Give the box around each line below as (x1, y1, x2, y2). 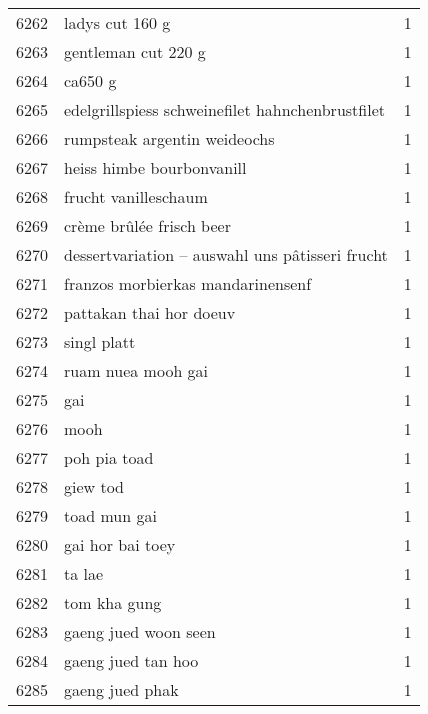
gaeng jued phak (64, 678, 179, 701)
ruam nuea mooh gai (64, 359, 209, 382)
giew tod (64, 475, 125, 498)
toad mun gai (64, 504, 157, 527)
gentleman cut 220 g (64, 40, 206, 63)
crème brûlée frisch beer (64, 214, 231, 237)
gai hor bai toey (64, 533, 176, 556)
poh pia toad (64, 446, 154, 469)
